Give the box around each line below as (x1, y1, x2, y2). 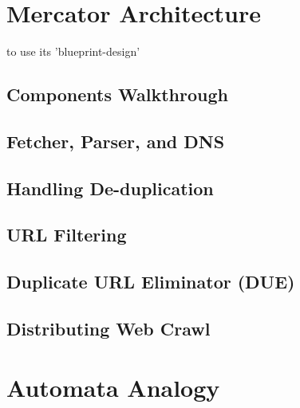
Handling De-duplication (6, 175, 214, 200)
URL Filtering (6, 222, 127, 247)
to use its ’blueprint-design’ (6, 43, 140, 60)
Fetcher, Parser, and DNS (6, 128, 225, 153)
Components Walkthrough (6, 82, 228, 107)
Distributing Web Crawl (6, 316, 211, 341)
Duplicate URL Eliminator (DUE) (6, 269, 295, 294)
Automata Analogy (6, 371, 220, 403)
